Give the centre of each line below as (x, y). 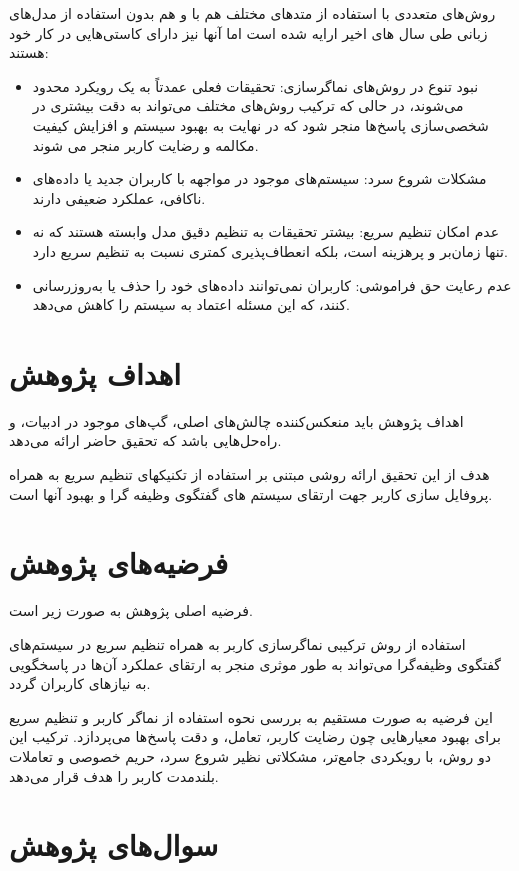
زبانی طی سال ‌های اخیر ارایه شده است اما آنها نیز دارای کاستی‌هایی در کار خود (248, 32)
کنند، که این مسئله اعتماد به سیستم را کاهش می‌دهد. (191, 304)
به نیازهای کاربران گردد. (80, 683)
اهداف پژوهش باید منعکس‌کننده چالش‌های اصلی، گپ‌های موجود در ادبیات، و (236, 420)
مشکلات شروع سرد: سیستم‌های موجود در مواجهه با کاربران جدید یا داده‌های (259, 178)
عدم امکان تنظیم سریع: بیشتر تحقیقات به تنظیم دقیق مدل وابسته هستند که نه (266, 231)
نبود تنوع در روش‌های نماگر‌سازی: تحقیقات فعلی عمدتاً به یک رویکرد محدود (255, 85)
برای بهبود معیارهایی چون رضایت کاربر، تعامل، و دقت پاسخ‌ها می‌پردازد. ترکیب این (255, 736)
